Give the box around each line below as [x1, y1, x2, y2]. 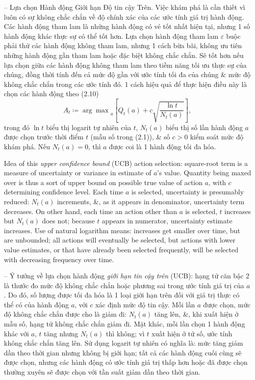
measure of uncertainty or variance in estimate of [4, 167, 152, 178]
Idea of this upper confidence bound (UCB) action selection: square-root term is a [4, 158, 248, 168]
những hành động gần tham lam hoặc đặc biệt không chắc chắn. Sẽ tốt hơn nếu [4, 50, 244, 60]
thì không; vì [106, 328, 145, 338]
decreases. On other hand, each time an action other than [4, 206, 177, 216]
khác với [4, 328, 29, 338]
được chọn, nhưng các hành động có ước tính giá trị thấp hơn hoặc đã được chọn [4, 357, 248, 367]
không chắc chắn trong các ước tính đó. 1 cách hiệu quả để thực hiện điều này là [4, 79, 247, 89]
